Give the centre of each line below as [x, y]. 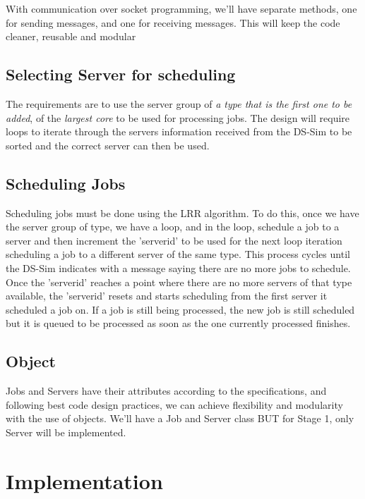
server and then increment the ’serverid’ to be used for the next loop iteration [174, 240]
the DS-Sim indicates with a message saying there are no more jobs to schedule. [178, 267]
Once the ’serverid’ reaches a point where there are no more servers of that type [179, 282]
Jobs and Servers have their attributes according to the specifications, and [166, 391]
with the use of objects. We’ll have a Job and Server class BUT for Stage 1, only [180, 418]
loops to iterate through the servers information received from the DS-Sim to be [179, 131]
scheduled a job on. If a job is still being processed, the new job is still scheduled [180, 309]
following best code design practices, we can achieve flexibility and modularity [174, 404]
